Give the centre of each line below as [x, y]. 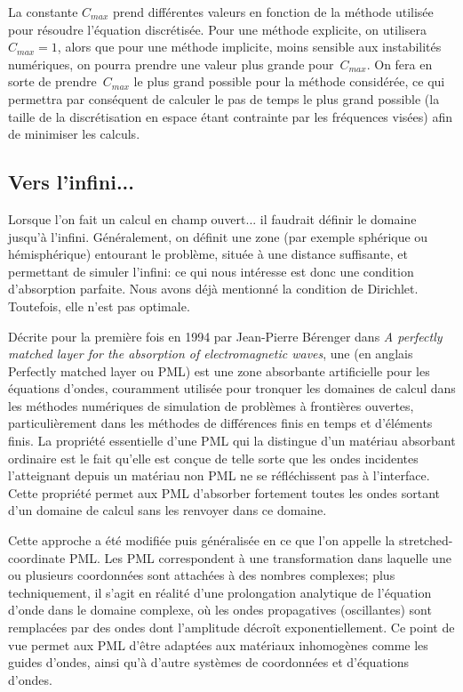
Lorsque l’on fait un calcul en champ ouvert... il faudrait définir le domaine [212, 218]
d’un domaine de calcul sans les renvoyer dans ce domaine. [168, 510]
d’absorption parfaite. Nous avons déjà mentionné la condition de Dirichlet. [213, 289]
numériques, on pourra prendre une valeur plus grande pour [171, 64]
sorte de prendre [52, 81]
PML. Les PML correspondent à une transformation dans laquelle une [260, 557]
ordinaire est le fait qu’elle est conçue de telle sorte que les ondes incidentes [213, 458]
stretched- [426, 540]
